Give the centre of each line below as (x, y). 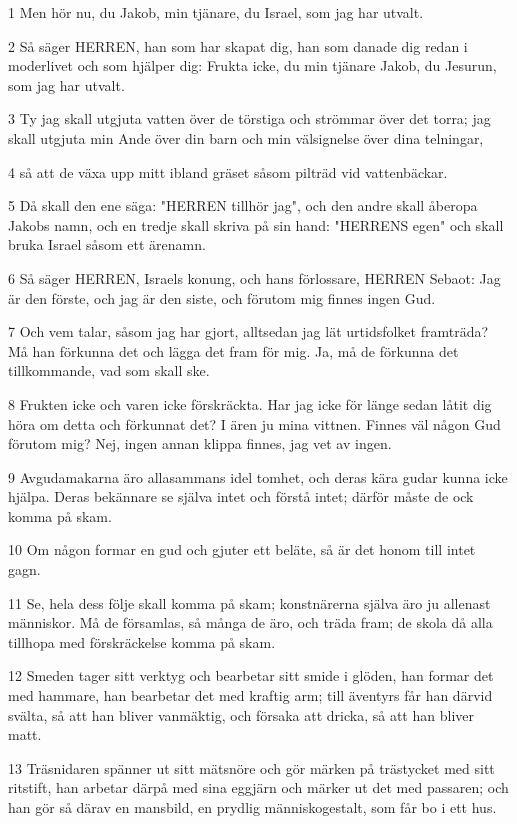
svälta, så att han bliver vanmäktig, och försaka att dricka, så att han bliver (241, 714)
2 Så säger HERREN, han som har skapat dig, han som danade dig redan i (238, 45)
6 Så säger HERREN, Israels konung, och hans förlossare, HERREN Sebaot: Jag (254, 277)
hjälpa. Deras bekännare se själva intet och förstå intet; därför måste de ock (241, 496)
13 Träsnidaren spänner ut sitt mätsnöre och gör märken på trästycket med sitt (251, 767)
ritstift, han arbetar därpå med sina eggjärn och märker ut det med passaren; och (258, 787)
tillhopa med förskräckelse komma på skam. (142, 641)
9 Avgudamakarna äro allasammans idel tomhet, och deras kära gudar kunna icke (258, 476)
